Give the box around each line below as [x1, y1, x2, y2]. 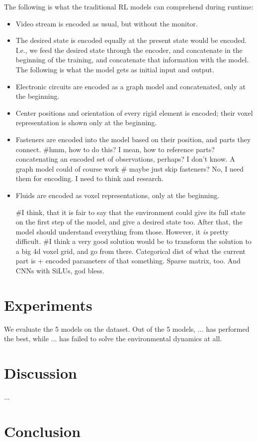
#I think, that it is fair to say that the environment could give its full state [15, 207, 246, 217]
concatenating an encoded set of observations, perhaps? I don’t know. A [15, 154, 235, 164]
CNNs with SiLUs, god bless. [15, 265, 104, 276]
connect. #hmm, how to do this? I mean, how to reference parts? [15, 144, 215, 154]
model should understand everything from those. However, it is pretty [15, 226, 229, 236]
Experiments [4, 294, 92, 315]
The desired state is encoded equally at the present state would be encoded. [15, 35, 247, 45]
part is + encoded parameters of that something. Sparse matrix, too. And [15, 255, 241, 266]
